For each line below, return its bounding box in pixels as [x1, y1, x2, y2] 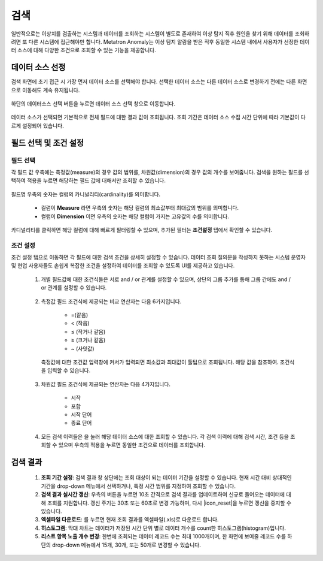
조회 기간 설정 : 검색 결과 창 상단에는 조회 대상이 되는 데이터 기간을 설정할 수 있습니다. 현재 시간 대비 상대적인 [41, 474, 292, 481]
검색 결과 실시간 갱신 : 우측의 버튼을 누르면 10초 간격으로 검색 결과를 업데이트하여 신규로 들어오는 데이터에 [41, 491, 285, 498]
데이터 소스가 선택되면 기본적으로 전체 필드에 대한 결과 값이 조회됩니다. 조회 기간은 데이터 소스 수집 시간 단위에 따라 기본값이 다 [11, 114, 306, 121]
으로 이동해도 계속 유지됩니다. [11, 86, 80, 93]
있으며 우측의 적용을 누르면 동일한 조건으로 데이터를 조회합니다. [58, 441, 206, 449]
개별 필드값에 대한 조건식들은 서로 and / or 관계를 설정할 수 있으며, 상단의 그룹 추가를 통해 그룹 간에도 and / [41, 276, 291, 283]
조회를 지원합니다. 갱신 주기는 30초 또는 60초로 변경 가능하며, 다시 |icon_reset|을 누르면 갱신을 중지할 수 [47, 499, 292, 506]
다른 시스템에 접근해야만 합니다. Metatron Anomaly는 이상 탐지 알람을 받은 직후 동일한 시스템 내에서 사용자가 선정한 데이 [28, 38, 310, 45]
